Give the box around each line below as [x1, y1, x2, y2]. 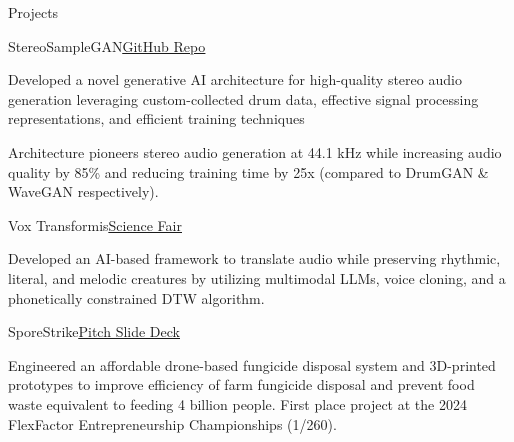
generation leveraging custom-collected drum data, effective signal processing [8, 88, 479, 109]
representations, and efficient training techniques [8, 108, 305, 129]
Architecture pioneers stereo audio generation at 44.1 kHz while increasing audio [8, 141, 502, 162]
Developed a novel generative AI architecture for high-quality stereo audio [8, 69, 462, 90]
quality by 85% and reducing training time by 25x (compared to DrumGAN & [8, 161, 489, 182]
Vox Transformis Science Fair [8, 214, 182, 235]
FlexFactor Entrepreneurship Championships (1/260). [8, 413, 337, 434]
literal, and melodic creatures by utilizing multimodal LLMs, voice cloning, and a [8, 267, 506, 288]
